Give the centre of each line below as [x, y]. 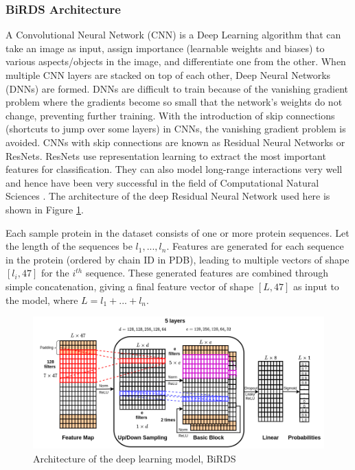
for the [55, 273]
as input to [316, 286]
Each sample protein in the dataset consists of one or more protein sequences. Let [177, 232]
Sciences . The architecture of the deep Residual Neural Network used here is [168, 196]
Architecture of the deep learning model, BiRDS [135, 458]
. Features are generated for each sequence [255, 246]
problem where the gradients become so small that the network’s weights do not [174, 102]
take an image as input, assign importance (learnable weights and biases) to [165, 48]
